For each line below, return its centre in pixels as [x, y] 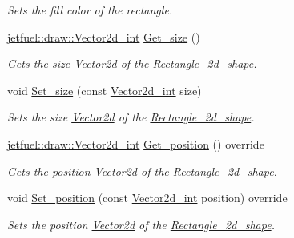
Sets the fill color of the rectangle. [90, 10]
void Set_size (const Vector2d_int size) [105, 90]
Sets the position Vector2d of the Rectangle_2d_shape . [141, 224]
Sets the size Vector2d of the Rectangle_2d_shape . [131, 117]
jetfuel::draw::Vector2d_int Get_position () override [136, 143]
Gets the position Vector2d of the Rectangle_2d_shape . [142, 171]
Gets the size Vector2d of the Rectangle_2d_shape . [132, 63]
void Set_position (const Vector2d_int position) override [147, 198]
